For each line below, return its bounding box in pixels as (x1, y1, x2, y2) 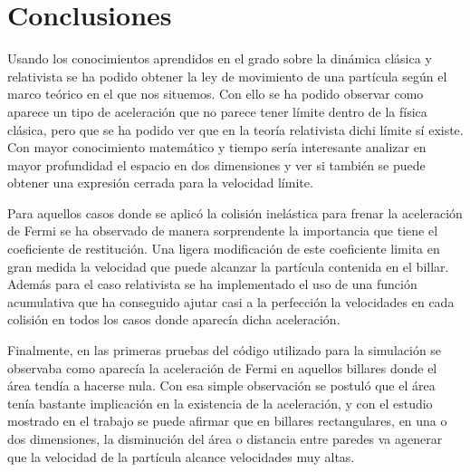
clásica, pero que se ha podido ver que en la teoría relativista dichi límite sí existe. (7, 120, 464, 139)
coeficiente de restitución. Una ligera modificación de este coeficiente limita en (7, 239, 440, 258)
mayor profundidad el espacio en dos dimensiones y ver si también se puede (7, 155, 426, 174)
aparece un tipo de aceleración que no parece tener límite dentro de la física (7, 101, 427, 120)
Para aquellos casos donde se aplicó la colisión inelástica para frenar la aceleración (7, 203, 463, 222)
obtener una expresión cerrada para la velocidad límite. (7, 173, 313, 192)
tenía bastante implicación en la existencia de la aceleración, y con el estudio (7, 393, 433, 412)
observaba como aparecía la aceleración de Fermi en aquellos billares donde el (7, 358, 437, 377)
